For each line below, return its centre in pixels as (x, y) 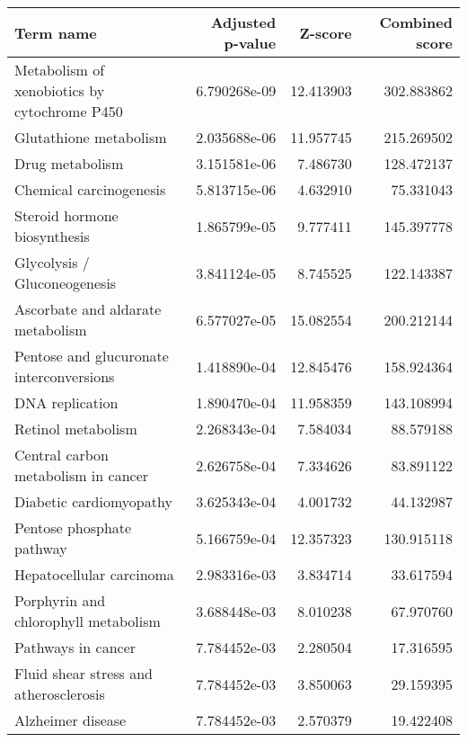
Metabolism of (60, 70)
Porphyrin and (60, 600)
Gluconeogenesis (66, 283)
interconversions (65, 376)
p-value (250, 43)
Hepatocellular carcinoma (94, 574)
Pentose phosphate (73, 527)
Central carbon (62, 455)
